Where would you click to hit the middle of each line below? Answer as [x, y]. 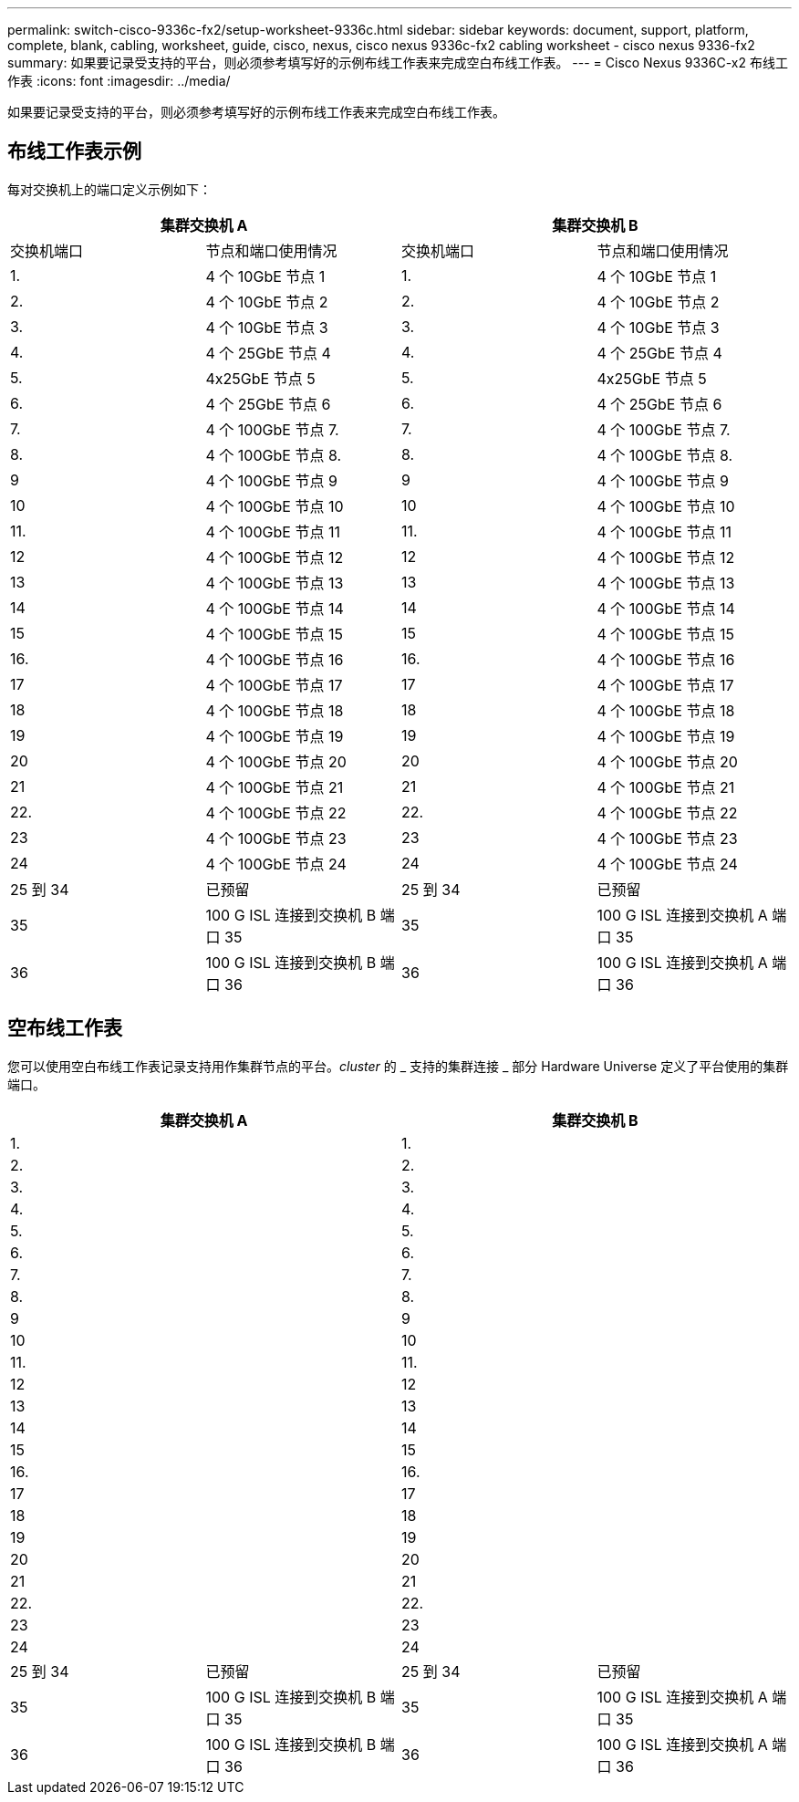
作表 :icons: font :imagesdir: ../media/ [119, 81]
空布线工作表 [65, 1028]
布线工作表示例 [74, 151]
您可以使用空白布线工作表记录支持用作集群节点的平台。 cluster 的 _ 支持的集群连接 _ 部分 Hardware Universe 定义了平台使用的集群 [398, 1066]
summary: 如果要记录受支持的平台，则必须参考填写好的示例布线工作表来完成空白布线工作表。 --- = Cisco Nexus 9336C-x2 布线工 [398, 62]
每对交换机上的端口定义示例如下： [109, 189]
